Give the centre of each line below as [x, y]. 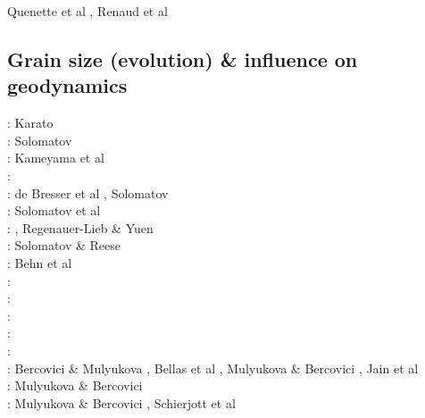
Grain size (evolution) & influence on [183, 59]
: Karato [30, 123]
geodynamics [67, 85]
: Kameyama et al [56, 158]
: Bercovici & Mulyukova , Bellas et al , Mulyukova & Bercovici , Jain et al [213, 368]
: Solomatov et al [54, 210]
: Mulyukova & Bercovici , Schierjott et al [121, 402]
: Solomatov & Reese [64, 245]
